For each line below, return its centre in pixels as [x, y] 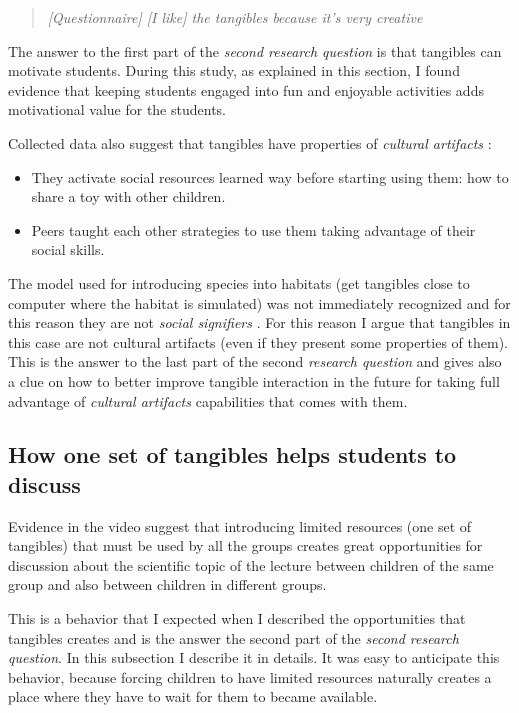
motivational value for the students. [117, 109]
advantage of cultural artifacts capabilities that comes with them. [208, 400]
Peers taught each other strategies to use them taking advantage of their [253, 229]
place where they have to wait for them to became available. [193, 696]
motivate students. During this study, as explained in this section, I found [234, 70]
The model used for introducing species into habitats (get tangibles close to [239, 282]
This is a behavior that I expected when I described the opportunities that [237, 618]
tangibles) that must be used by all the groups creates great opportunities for [245, 545]
